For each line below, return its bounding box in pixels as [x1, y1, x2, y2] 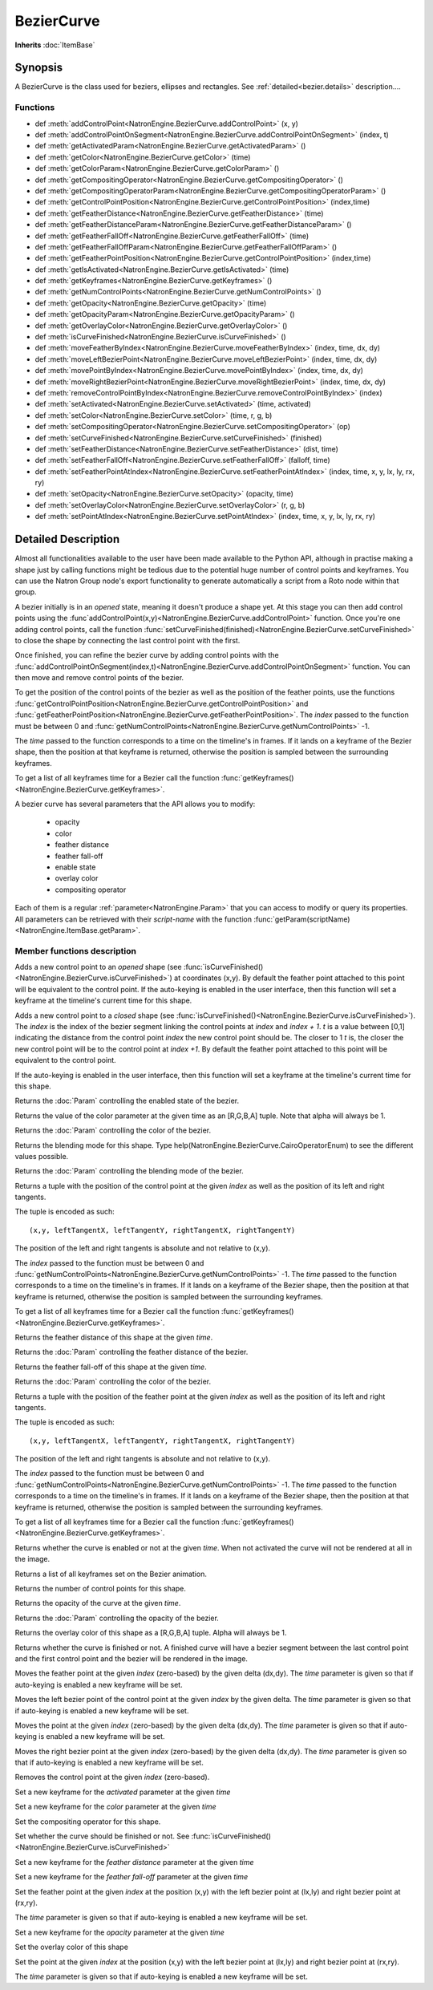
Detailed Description [14, 533, 120, 546]
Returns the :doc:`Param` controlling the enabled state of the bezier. [14, 1096, 240, 1106]
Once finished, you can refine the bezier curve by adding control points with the [14, 650, 280, 660]
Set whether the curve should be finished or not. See [14, 1831, 190, 1841]
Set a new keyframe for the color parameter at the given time [14, 1802, 216, 1812]
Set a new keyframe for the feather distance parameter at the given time [14, 1857, 254, 1866]
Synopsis [14, 61, 63, 75]
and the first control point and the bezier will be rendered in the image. [14, 1653, 249, 1664]
